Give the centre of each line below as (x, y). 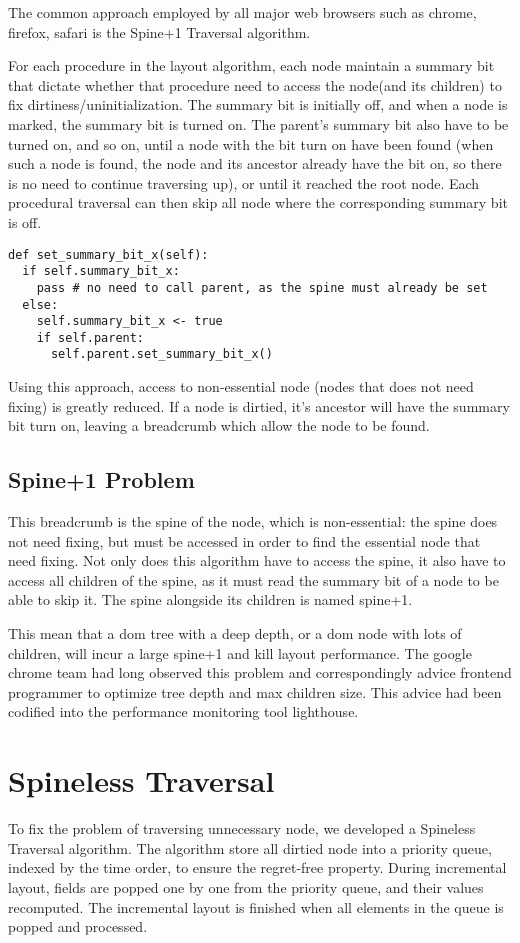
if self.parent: (90, 337)
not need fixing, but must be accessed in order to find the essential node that (244, 540)
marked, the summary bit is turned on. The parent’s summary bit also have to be (258, 123)
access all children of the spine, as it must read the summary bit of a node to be (253, 579)
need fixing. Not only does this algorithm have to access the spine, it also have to (257, 560)
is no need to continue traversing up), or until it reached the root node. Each (244, 182)
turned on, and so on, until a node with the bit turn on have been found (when (251, 143)
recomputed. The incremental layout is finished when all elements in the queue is (256, 906)
